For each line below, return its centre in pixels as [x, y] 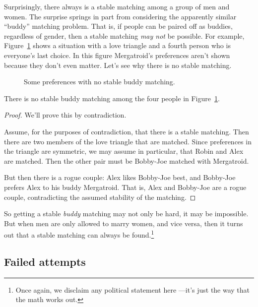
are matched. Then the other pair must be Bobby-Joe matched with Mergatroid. [127, 160]
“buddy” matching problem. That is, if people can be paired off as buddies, [118, 26]
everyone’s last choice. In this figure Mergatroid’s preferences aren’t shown [117, 55]
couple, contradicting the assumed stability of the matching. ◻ [100, 197]
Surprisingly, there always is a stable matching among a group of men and [117, 6]
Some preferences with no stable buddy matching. [99, 82]
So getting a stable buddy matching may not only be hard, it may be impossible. [126, 214]
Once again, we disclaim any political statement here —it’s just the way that [133, 289]
